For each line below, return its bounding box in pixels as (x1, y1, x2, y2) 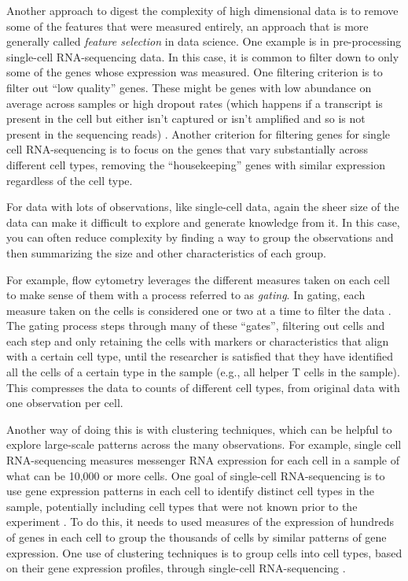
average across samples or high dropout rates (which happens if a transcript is (6, 94, 383, 111)
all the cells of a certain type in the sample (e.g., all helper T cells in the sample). (6, 364, 400, 380)
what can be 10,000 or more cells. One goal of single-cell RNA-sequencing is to (6, 467, 385, 483)
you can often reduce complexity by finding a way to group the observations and (6, 229, 394, 246)
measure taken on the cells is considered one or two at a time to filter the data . (6, 302, 391, 318)
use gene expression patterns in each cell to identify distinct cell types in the (6, 483, 374, 499)
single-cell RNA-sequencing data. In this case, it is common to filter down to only (6, 48, 399, 65)
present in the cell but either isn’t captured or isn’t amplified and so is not (6, 110, 366, 127)
